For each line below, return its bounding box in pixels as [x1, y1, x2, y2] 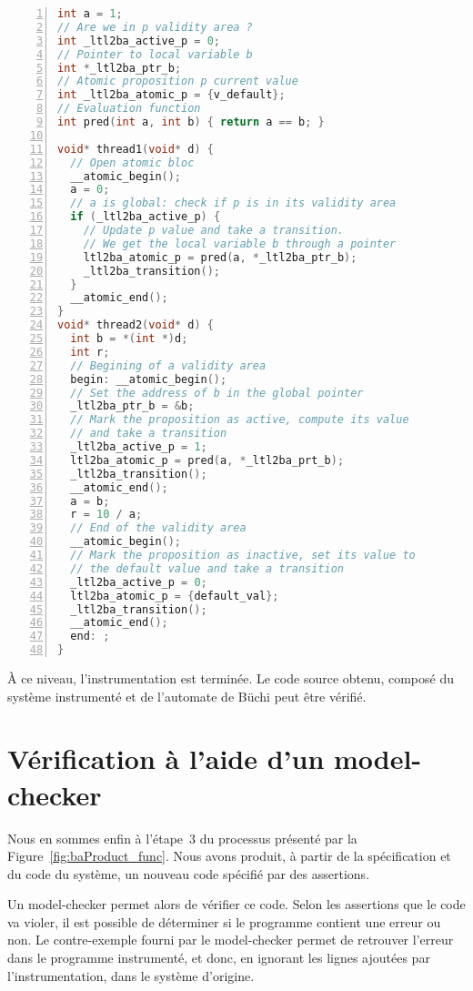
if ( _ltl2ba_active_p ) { [70, 210, 221, 224]
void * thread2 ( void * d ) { [57, 319, 214, 332]
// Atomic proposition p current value [57, 75, 298, 88]
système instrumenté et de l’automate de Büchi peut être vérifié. [7, 686, 367, 705]
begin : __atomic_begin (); [70, 372, 227, 386]
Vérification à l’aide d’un [7, 740, 325, 777]
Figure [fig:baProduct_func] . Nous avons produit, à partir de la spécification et [7, 846, 451, 865]
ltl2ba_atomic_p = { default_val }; [70, 589, 279, 602]
